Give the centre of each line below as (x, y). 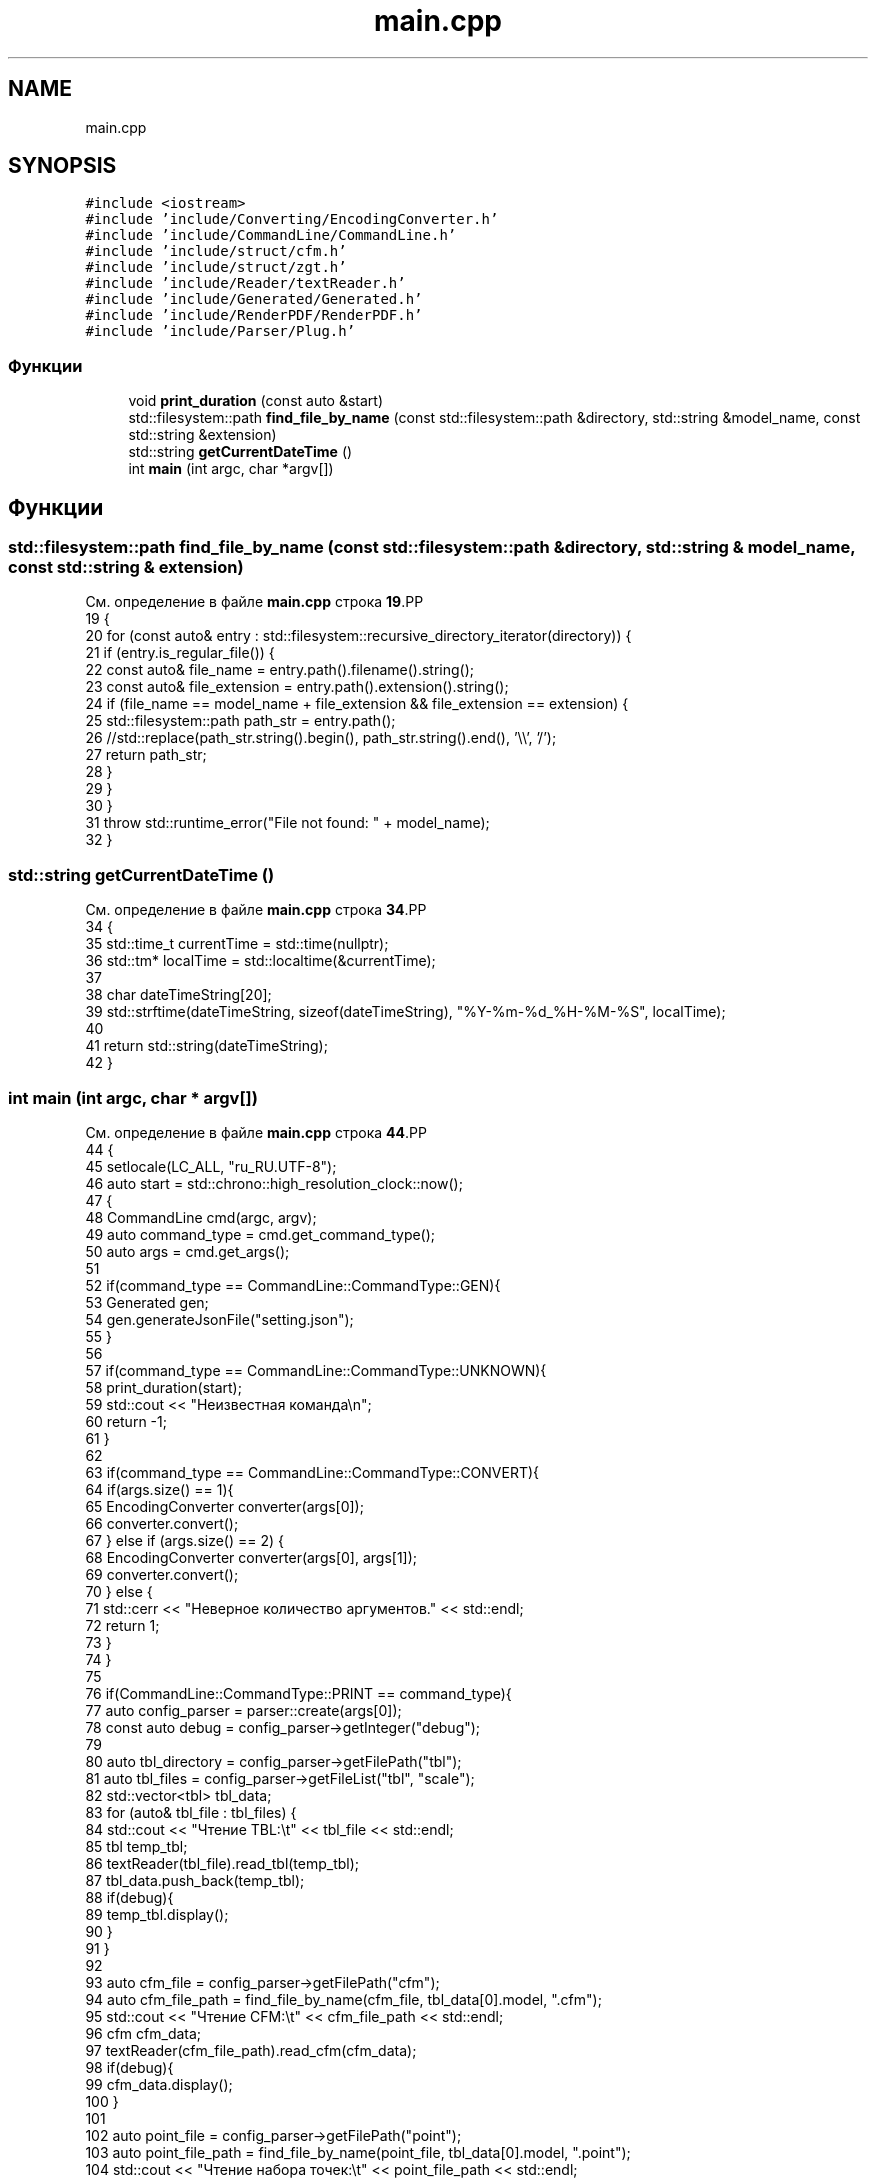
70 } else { (119, 1591)
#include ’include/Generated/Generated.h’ (254, 299)
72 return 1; (122, 1625)
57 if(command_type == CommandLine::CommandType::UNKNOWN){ (316, 1370)
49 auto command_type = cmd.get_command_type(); (260, 1234)
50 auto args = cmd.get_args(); (187, 1251)
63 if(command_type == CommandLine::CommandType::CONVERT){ (312, 1472)
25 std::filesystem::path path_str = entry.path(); (240, 721)
